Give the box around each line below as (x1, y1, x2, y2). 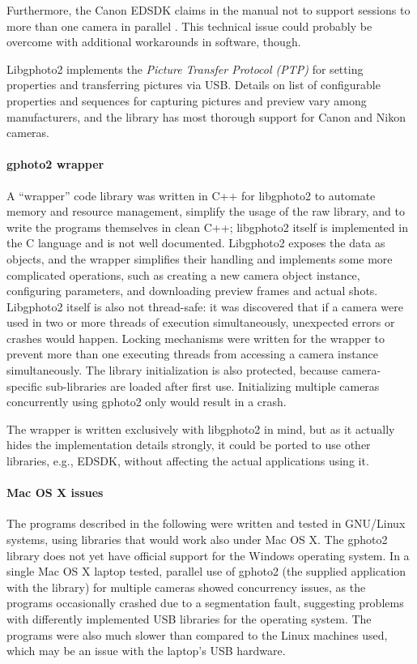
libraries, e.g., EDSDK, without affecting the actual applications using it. (6, 452, 369, 469)
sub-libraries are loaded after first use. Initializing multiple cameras (45, 377, 380, 394)
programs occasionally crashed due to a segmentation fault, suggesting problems (6, 594, 404, 611)
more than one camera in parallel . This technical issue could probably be (6, 17, 372, 34)
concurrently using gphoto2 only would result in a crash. (6, 393, 287, 410)
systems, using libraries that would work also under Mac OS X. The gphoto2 (6, 531, 388, 548)
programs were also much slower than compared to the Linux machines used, (6, 626, 388, 643)
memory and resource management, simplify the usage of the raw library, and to (6, 203, 406, 220)
